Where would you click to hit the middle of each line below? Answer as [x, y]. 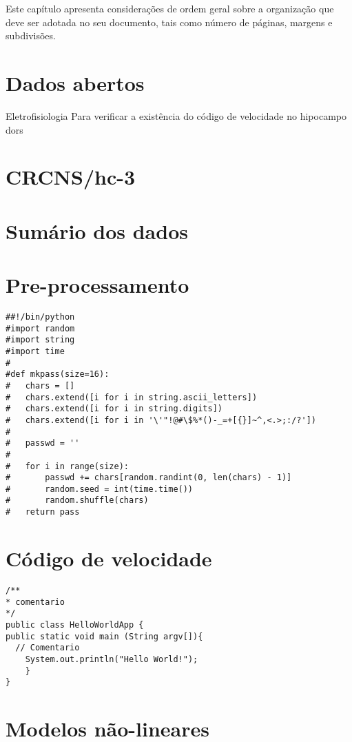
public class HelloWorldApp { [75, 625]
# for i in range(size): [67, 466]
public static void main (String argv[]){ [104, 636]
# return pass [43, 512]
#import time [35, 351]
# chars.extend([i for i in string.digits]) [114, 409]
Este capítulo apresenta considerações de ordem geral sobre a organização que [170, 8]
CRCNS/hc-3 [71, 177]
